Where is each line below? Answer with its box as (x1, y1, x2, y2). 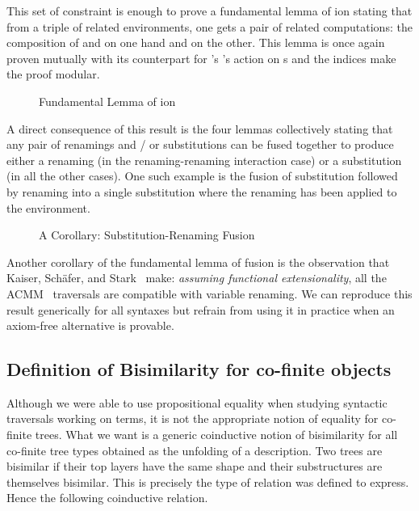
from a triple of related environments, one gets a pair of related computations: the (6, 18, 413, 35)
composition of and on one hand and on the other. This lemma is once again (6, 34, 385, 51)
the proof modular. (6, 65, 100, 82)
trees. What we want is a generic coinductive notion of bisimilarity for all (35, 426, 398, 443)
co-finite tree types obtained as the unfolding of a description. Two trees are (6, 441, 383, 458)
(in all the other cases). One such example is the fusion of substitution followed (6, 167, 398, 184)
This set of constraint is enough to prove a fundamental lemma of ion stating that (6, 2, 413, 19)
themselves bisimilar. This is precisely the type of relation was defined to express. (6, 473, 409, 490)
